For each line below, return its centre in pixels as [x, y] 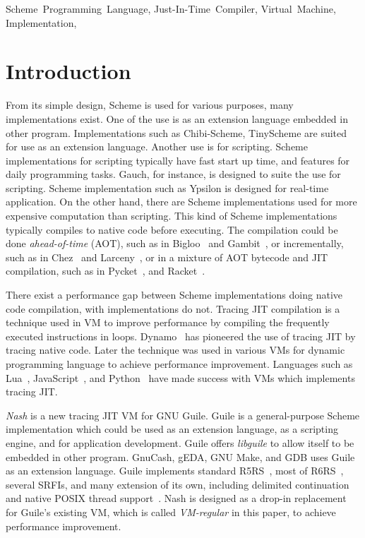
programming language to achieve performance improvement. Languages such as [179, 364]
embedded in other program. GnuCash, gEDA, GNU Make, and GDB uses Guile [180, 456]
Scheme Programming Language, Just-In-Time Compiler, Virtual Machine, [171, 8]
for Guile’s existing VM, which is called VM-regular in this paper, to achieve [171, 512]
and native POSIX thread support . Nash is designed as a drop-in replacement [176, 498]
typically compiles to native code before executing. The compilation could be [172, 229]
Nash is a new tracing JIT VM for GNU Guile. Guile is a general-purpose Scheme [183, 415]
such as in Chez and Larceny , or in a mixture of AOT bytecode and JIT [167, 257]
